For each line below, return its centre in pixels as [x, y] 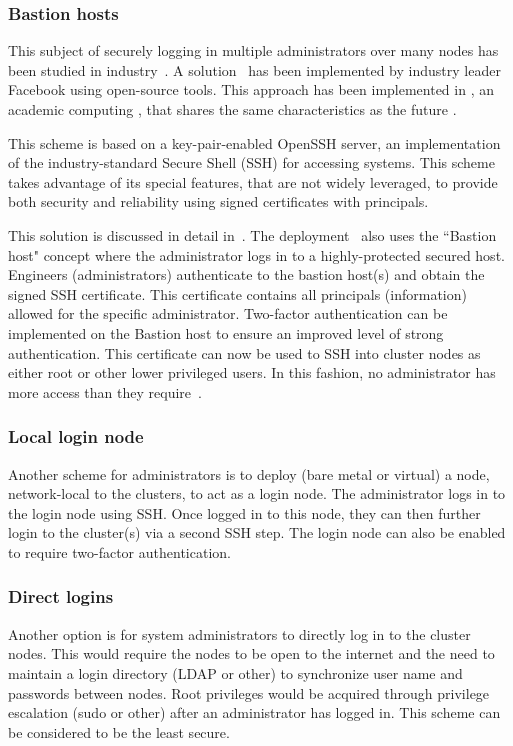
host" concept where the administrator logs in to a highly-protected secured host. [256, 254]
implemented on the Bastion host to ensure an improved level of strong [226, 332]
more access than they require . [105, 391]
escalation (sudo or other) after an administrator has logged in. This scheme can [254, 712]
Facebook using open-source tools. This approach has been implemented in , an [251, 89]
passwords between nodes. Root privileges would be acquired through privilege [249, 692]
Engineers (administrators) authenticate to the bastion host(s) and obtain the [246, 274]
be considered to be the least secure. [119, 731]
